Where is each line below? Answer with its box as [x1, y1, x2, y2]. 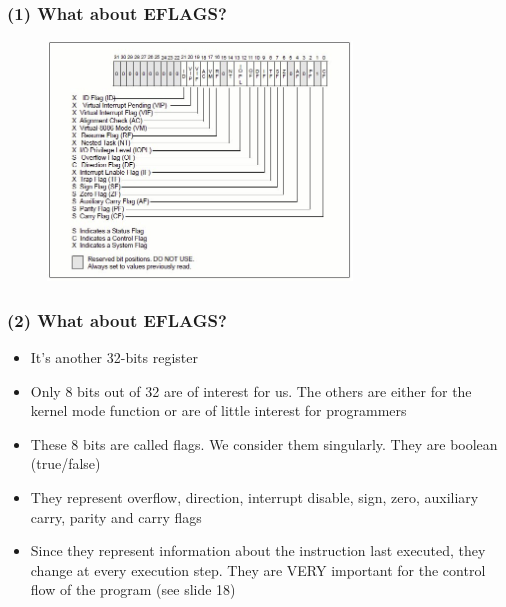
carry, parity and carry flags [30, 506, 202, 527]
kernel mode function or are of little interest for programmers [30, 400, 407, 421]
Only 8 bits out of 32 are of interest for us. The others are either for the [30, 380, 472, 401]
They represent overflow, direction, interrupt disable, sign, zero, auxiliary [30, 487, 479, 507]
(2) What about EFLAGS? [7, 307, 227, 332]
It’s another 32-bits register [30, 347, 198, 368]
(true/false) [30, 453, 101, 474]
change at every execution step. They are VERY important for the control [30, 559, 486, 580]
